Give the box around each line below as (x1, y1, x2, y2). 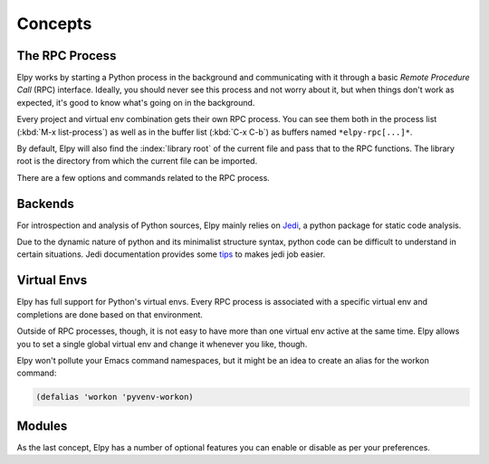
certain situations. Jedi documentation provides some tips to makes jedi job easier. (16, 249, 326, 260)
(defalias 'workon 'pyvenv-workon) (35, 392, 194, 402)
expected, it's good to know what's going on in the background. (16, 97, 255, 108)
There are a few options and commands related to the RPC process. (16, 172, 271, 183)
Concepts (16, 14, 92, 33)
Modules (16, 418, 68, 433)
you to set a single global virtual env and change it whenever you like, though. (16, 338, 308, 349)
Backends (16, 195, 74, 212)
